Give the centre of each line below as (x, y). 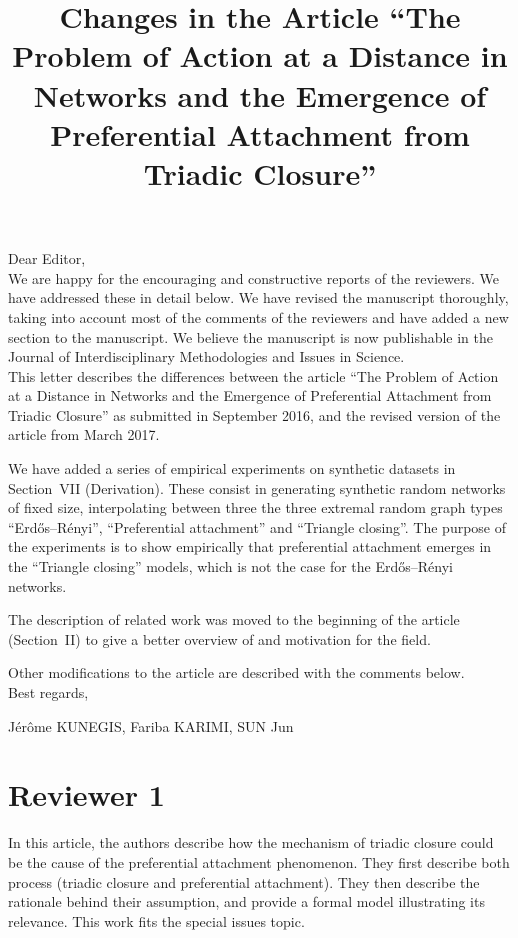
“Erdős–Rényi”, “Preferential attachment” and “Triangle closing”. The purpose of (257, 526)
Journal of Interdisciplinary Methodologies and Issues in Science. (206, 356)
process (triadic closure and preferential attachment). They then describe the (244, 881)
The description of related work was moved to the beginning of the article (234, 619)
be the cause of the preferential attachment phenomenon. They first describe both (259, 861)
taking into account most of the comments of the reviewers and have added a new (258, 316)
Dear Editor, (47, 258)
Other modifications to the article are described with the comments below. (236, 672)
